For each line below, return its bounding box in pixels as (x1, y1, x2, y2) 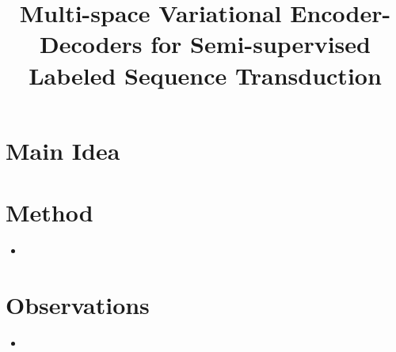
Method (6, 196, 93, 229)
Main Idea (6, 134, 120, 166)
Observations (6, 288, 150, 320)
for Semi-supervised (150, 28, 371, 60)
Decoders (40, 28, 143, 60)
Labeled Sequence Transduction (29, 59, 382, 91)
